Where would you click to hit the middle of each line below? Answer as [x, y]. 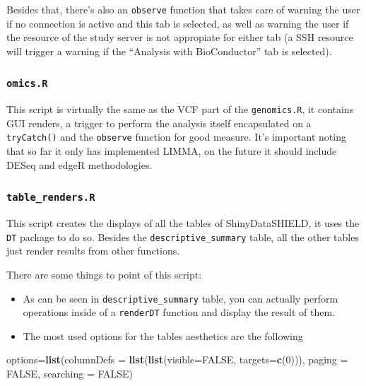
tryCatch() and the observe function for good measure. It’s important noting [176, 137]
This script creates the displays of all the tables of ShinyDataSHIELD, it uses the [183, 223]
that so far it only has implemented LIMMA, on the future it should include [172, 151]
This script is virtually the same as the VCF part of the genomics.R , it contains [180, 109]
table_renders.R [51, 198]
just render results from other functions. [93, 251]
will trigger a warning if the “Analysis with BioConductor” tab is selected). [169, 51]
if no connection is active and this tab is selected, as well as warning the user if [178, 23]
